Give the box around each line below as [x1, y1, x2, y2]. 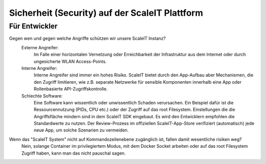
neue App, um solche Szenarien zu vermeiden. [33, 127, 129, 133]
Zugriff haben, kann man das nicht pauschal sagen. [21, 150, 126, 156]
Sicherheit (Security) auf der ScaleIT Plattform [9, 7, 203, 18]
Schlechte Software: [21, 93, 63, 98]
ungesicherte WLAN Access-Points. [33, 58, 107, 64]
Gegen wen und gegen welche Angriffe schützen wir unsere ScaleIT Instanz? [9, 35, 166, 41]
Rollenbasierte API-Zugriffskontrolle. [33, 86, 108, 92]
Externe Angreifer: [21, 44, 59, 50]
